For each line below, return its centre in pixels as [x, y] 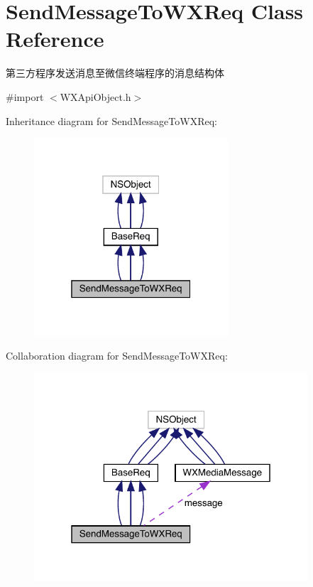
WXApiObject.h [95, 96]
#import [25, 96]
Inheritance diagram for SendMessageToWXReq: [111, 120]
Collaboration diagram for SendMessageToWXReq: [117, 356]
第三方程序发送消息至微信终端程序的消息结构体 [115, 73]
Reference [55, 39]
